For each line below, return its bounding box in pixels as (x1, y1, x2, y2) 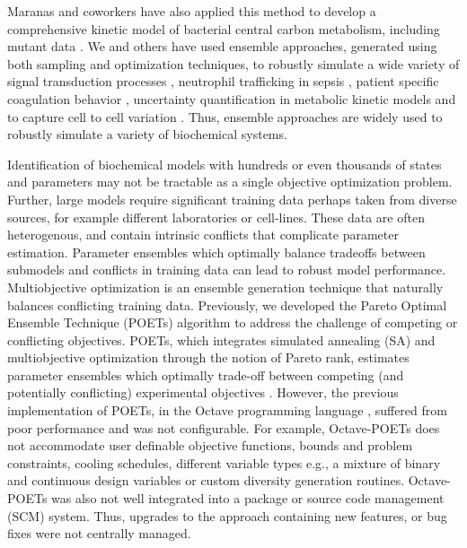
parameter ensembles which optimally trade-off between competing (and (7, 365, 404, 384)
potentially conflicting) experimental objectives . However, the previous (7, 383, 399, 402)
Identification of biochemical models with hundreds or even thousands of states (7, 154, 442, 173)
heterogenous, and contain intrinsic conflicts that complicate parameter (7, 225, 399, 244)
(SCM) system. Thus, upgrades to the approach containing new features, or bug (7, 506, 447, 525)
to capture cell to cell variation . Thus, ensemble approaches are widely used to (7, 107, 443, 126)
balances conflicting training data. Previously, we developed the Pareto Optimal (7, 295, 447, 314)
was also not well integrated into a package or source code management (51, 489, 445, 508)
